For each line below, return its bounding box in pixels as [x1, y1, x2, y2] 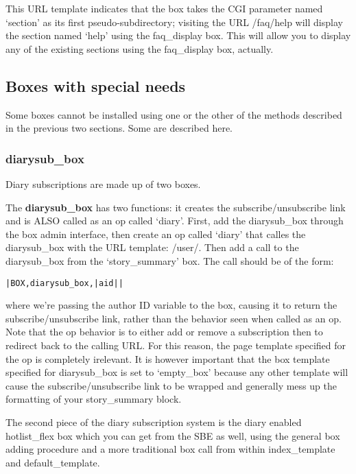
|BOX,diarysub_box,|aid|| [5, 278, 123, 288]
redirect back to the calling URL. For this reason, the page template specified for [5, 337, 346, 352]
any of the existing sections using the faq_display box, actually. [5, 41, 274, 56]
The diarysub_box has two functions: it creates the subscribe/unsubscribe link [5, 200, 346, 214]
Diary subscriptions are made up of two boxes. [5, 176, 201, 191]
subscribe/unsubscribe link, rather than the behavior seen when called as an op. [5, 311, 342, 325]
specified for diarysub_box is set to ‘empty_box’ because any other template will [5, 365, 348, 379]
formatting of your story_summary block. [5, 392, 182, 406]
